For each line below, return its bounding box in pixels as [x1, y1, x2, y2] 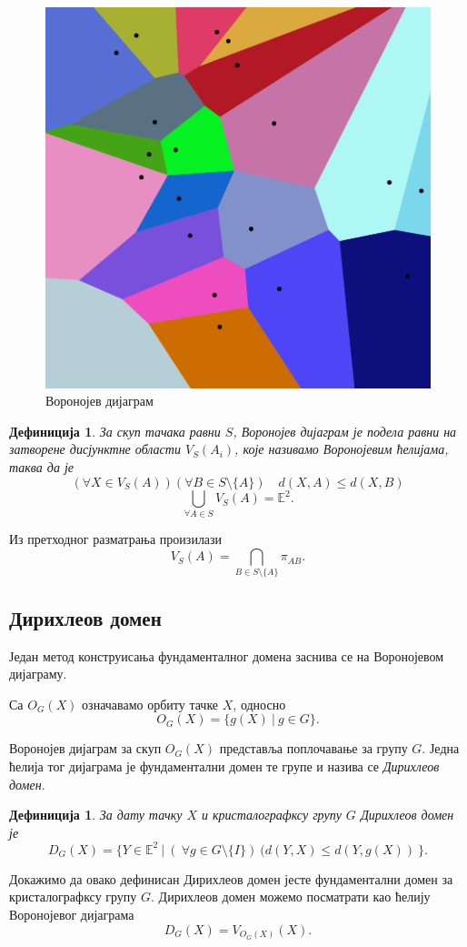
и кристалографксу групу [202, 805, 342, 824]
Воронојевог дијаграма [9, 905, 134, 924]
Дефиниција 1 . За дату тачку [9, 805, 183, 824]
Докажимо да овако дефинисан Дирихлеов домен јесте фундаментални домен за [9, 869, 453, 888]
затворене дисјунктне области [9, 439, 181, 458]
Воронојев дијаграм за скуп [9, 739, 162, 758]
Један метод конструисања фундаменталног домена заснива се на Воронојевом [9, 646, 444, 665]
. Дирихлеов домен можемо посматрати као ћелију [151, 887, 431, 906]
